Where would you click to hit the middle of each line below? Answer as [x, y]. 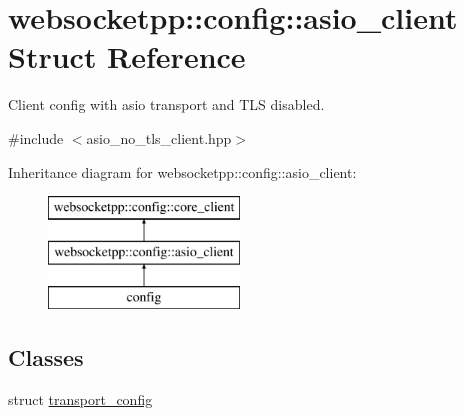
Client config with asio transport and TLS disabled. [166, 104]
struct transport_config [80, 399]
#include [36, 137]
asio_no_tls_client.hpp [159, 137]
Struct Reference [127, 56]
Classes [46, 357]
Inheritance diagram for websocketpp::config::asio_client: [182, 171]
